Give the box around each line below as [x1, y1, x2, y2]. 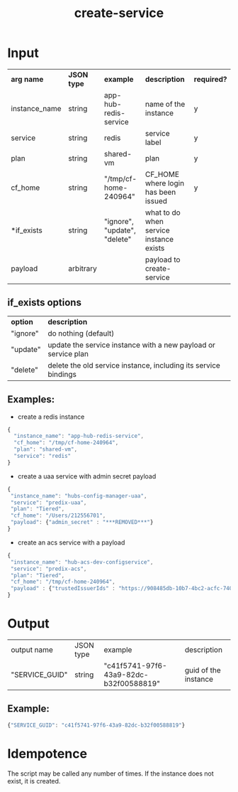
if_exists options [7, 296, 81, 309]
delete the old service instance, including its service [47, 360, 221, 370]
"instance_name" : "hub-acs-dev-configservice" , [10, 558, 154, 566]
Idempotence [7, 745, 87, 761]
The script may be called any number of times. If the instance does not [7, 769, 214, 778]
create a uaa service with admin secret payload [17, 471, 157, 481]
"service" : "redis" [13, 453, 72, 460]
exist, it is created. [7, 776, 61, 785]
